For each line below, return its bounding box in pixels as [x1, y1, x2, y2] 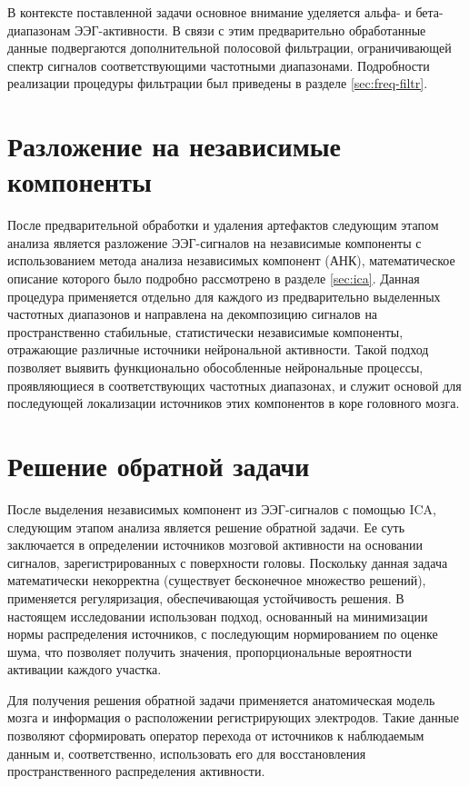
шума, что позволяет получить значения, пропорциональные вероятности [7, 642, 413, 661]
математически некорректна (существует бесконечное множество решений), [7, 571, 426, 590]
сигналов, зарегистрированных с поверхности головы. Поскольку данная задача [7, 552, 448, 572]
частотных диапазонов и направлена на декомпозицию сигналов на [7, 304, 378, 323]
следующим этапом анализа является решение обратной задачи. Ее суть [7, 517, 405, 536]
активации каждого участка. [7, 660, 162, 679]
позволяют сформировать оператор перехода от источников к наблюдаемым [7, 726, 424, 745]
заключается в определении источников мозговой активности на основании [7, 535, 424, 554]
